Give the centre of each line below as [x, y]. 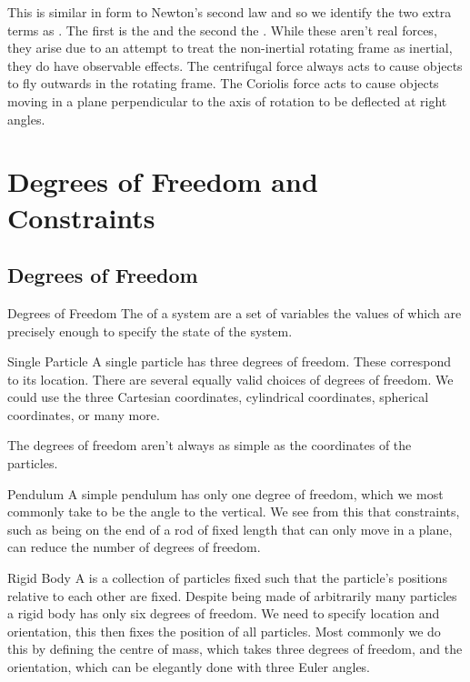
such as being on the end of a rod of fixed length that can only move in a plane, [230, 529]
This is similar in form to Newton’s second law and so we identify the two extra [230, 12]
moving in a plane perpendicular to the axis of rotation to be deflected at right [227, 100]
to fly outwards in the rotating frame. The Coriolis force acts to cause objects [223, 83]
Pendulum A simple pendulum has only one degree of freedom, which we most [225, 493]
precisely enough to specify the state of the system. [150, 331]
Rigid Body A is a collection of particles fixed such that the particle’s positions [227, 578]
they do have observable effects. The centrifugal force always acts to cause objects [235, 65]
